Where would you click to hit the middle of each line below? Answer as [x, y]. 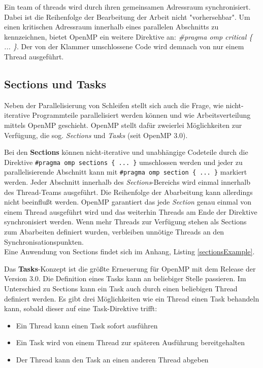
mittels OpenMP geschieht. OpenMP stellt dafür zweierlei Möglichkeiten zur [123, 125]
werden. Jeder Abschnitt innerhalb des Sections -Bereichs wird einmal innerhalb [127, 182]
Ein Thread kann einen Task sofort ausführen [87, 325]
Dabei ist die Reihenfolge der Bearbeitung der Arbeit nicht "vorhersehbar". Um [127, 16]
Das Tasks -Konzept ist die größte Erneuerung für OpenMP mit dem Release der [130, 268]
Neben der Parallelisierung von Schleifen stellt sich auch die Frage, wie [114, 105]
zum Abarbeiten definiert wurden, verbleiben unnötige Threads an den [114, 232]
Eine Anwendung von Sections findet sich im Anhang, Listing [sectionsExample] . [129, 252]
